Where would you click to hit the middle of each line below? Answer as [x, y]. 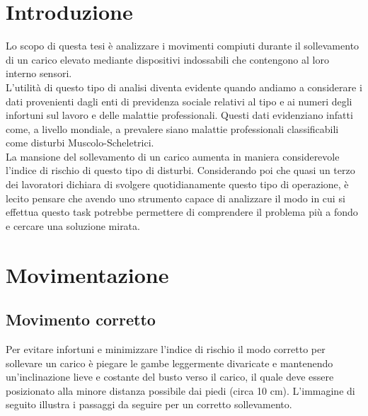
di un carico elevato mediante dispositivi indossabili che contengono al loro [167, 59]
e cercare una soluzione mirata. [73, 225]
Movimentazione [87, 274]
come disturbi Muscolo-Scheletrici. [80, 143]
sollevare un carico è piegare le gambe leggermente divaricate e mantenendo [169, 363]
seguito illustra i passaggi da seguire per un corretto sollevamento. [149, 404]
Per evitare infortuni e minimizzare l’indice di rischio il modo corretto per [166, 349]
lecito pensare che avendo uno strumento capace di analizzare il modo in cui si [176, 198]
